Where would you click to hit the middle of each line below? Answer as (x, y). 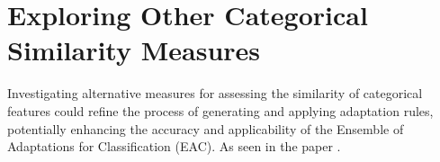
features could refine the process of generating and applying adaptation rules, (220, 110)
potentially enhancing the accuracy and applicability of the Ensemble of (206, 128)
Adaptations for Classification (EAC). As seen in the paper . (174, 146)
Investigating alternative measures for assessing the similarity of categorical (215, 93)
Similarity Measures (134, 50)
